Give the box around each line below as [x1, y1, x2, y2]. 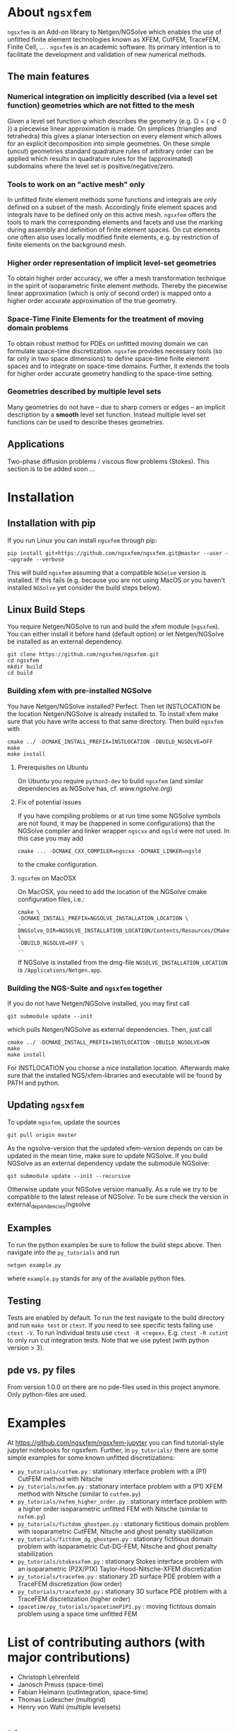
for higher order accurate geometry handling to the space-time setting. [7, 369, 214, 378]
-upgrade [7, 556, 33, 563]
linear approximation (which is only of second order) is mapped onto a [7, 289, 212, 297]
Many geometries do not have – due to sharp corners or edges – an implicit [7, 403, 226, 411]
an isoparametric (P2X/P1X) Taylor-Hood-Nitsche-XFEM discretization [17, 1565, 222, 1574]
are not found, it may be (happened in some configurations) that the [17, 819, 215, 827]
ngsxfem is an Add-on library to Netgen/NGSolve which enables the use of [7, 28, 222, 36]
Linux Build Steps [7, 604, 86, 616]
